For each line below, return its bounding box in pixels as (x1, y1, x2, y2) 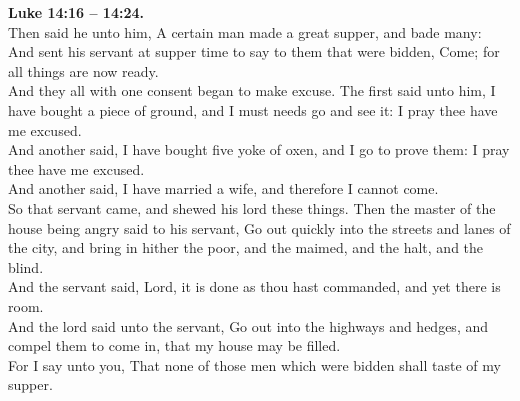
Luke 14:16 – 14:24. (8, 2, 144, 22)
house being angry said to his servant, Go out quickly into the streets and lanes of (8, 217, 511, 238)
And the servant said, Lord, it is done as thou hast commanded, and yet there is (8, 276, 501, 297)
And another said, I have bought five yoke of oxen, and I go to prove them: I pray (8, 139, 510, 160)
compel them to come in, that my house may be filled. (8, 335, 341, 356)
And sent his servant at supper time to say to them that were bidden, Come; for (8, 41, 500, 62)
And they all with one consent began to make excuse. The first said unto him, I (8, 80, 496, 101)
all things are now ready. (8, 60, 159, 81)
